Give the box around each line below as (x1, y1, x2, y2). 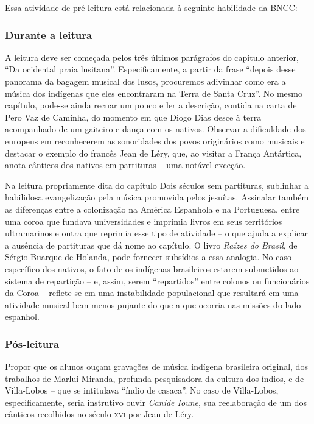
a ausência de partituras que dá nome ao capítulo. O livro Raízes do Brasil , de (5, 238, 298, 251)
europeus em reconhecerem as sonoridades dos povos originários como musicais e (5, 134, 305, 147)
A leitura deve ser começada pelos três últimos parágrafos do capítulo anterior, (5, 51, 299, 63)
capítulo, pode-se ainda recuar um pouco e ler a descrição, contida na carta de (5, 99, 297, 111)
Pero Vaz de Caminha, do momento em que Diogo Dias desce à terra (5, 110, 262, 123)
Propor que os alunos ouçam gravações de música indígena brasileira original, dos (5, 360, 308, 373)
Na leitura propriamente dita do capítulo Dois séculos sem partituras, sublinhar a (5, 178, 309, 191)
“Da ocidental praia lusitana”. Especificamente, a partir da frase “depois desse (5, 63, 296, 76)
